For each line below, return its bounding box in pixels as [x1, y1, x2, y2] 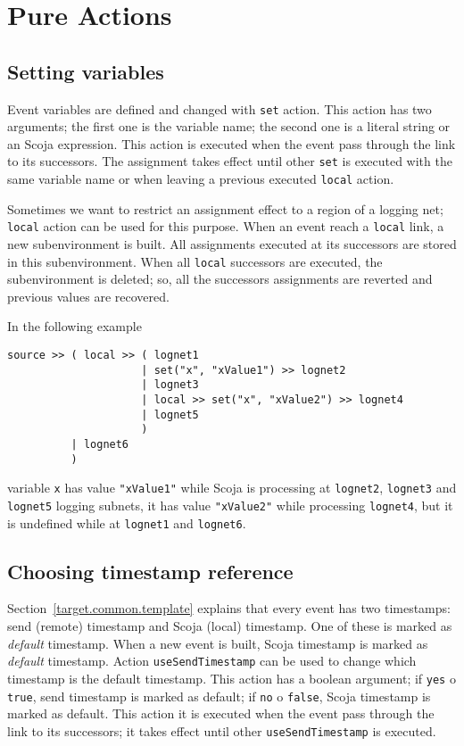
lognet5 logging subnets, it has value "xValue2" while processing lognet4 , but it [7, 495, 453, 514]
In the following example [7, 317, 142, 336]
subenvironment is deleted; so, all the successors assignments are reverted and [7, 269, 433, 288]
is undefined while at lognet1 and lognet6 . [7, 513, 246, 532]
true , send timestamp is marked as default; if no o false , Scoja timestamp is [7, 686, 431, 705]
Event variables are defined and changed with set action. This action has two [7, 99, 432, 118]
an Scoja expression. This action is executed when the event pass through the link [7, 134, 456, 153]
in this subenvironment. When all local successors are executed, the [7, 252, 383, 270]
